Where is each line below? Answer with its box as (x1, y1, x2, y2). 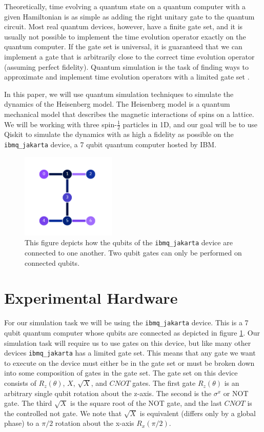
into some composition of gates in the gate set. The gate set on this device (4, 367, 238, 378)
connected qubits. (25, 257, 80, 268)
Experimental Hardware (4, 287, 178, 308)
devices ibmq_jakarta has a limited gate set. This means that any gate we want (4, 347, 256, 358)
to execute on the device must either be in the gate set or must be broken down (4, 357, 255, 368)
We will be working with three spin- (4, 119, 117, 129)
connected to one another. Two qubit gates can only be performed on (25, 247, 242, 258)
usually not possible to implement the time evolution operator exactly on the (4, 31, 246, 42)
